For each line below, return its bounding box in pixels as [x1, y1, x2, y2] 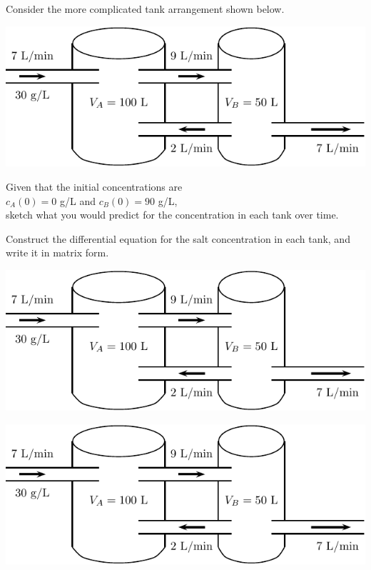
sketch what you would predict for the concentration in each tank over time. [6, 207, 339, 222]
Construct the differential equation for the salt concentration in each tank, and [6, 231, 350, 246]
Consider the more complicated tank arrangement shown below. [6, 1, 285, 16]
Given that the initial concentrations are [6, 179, 183, 194]
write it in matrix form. [6, 245, 109, 260]
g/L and [59, 193, 96, 208]
